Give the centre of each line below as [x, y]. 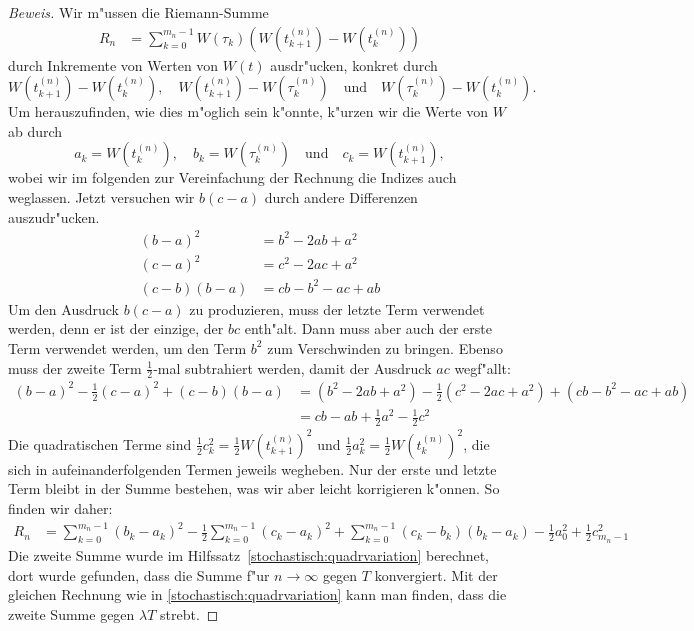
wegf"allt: [482, 367]
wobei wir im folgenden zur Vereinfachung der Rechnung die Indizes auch [232, 177]
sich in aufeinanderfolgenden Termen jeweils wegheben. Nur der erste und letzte [252, 468]
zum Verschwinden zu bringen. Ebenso [385, 347]
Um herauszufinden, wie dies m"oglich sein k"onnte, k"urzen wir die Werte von [248, 111]
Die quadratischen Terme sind [100, 443]
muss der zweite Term [75, 367]
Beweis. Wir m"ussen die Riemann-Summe [138, 12]
